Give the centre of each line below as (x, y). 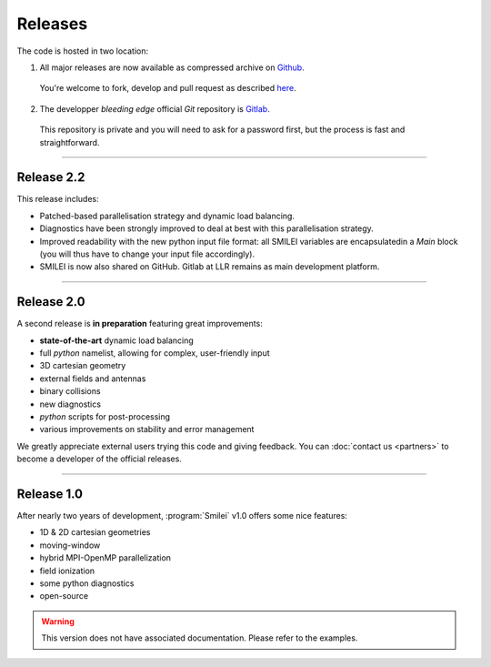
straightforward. (70, 142)
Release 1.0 (50, 494)
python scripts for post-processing (105, 417)
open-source (64, 596)
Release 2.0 (51, 302)
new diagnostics (70, 404)
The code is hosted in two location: (83, 51)
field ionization (67, 571)
